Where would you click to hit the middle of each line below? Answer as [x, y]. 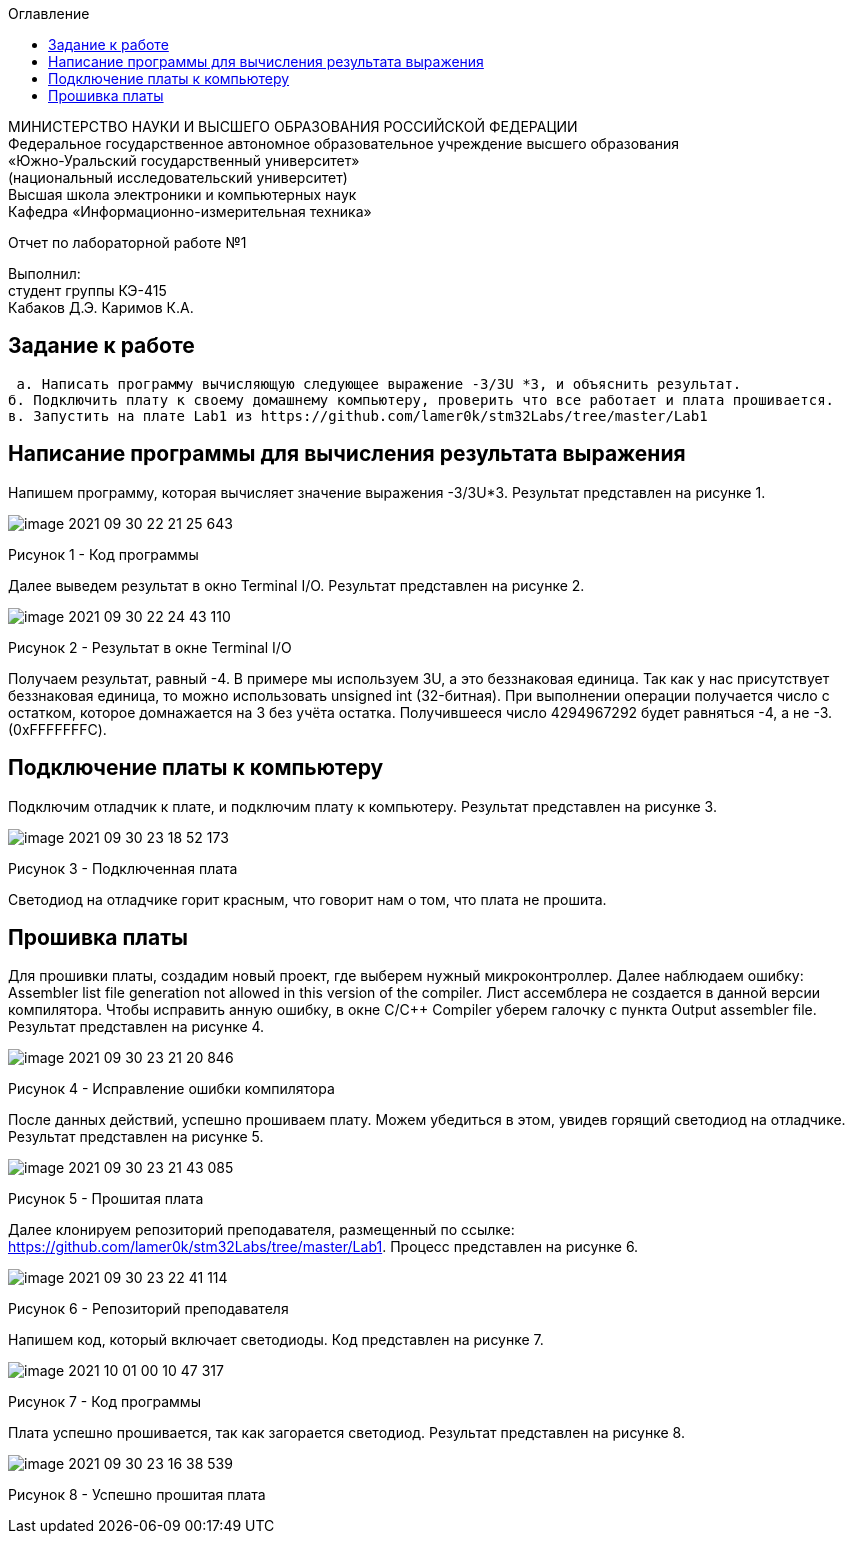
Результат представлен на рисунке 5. [136, 1137]
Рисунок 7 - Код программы [104, 1402]
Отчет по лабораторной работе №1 [127, 242]
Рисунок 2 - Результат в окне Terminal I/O [150, 647]
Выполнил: [44, 273]
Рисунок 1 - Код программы [103, 554]
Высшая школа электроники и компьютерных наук [182, 194]
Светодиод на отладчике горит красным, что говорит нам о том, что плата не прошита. [307, 899]
